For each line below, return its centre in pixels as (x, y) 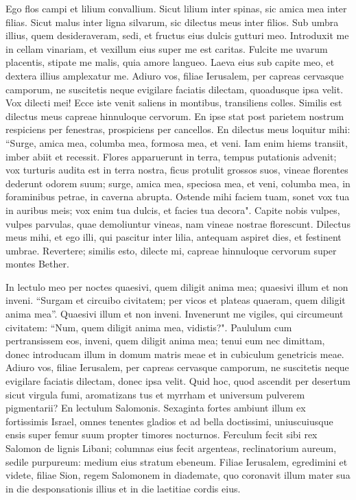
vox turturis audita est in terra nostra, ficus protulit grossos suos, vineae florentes (177, 170)
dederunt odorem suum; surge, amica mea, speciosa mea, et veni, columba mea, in (178, 183)
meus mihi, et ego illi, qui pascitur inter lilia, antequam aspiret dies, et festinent (174, 237)
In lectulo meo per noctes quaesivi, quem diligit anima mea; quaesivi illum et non (177, 286)
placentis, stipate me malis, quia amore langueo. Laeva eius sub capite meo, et (170, 62)
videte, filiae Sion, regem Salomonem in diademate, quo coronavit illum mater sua (178, 475)
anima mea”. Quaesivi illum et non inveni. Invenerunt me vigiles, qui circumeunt (175, 314)
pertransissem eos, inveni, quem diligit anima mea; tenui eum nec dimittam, (165, 341)
